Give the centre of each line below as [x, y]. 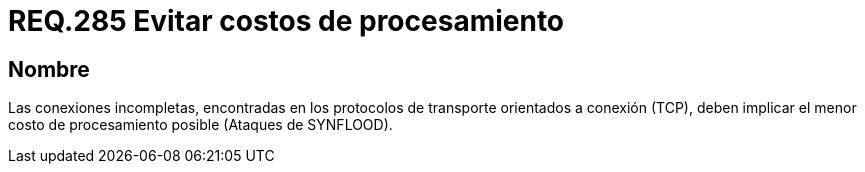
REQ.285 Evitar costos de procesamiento [286, 21]
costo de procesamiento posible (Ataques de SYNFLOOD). [200, 125]
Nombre [49, 69]
